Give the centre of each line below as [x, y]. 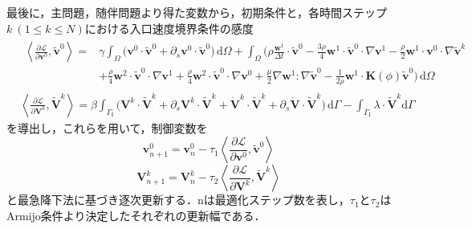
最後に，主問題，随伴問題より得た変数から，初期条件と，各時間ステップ [197, 12]
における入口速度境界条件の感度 [169, 28]
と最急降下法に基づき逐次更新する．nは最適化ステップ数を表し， [178, 200]
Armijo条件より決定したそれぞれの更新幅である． [136, 216]
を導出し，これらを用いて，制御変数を [107, 127]
